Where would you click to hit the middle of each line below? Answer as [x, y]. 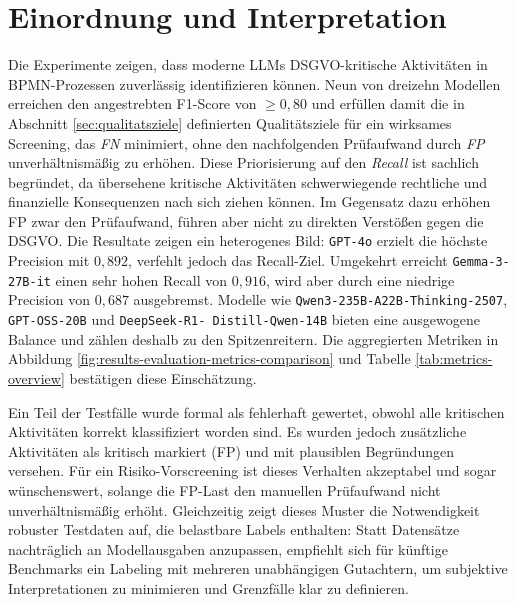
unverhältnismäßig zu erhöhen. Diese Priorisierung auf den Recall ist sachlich [243, 162]
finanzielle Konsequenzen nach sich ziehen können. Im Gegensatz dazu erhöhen [249, 201]
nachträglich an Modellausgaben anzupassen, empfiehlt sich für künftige [228, 548]
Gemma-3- [481, 262]
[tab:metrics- [454, 358]
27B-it [29, 281]
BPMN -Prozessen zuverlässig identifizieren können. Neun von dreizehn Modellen [254, 83]
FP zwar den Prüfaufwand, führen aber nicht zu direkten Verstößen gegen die [246, 220]
